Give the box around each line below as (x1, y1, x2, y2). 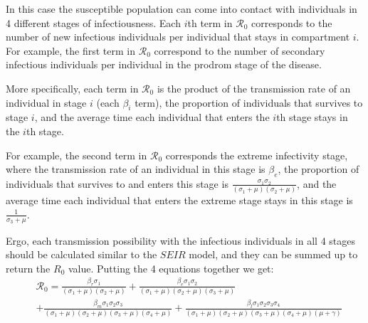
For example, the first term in (6, 43, 135, 58)
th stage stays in (276, 110, 348, 125)
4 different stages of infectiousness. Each (6, 15, 181, 30)
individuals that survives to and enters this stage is (6, 176, 228, 191)
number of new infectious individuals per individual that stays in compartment (6, 29, 350, 44)
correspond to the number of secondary (154, 43, 325, 58)
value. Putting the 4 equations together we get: (68, 260, 274, 275)
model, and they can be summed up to (189, 247, 358, 262)
